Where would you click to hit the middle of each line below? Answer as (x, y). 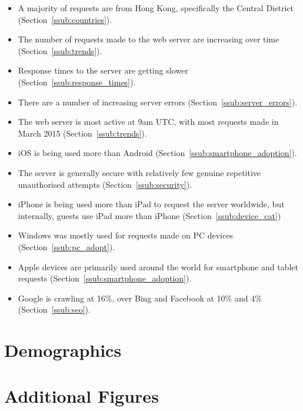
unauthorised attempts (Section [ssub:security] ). (105, 184)
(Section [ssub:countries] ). (65, 19)
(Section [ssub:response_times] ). (77, 82)
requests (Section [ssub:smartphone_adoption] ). (105, 278)
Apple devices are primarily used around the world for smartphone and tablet (158, 266)
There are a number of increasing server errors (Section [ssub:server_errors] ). (158, 102)
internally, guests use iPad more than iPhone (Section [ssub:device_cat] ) (149, 215)
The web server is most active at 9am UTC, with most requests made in (148, 122)
